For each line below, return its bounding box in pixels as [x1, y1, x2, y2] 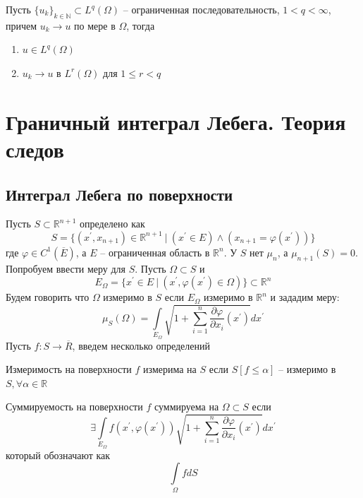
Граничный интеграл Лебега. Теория [6, 107, 346, 136]
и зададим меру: [270, 290, 340, 304]
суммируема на [154, 399, 219, 414]
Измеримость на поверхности [6, 362, 132, 377]
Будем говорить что [6, 290, 90, 304]
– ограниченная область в [100, 244, 210, 259]
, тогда [126, 18, 155, 32]
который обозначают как [6, 447, 111, 462]
